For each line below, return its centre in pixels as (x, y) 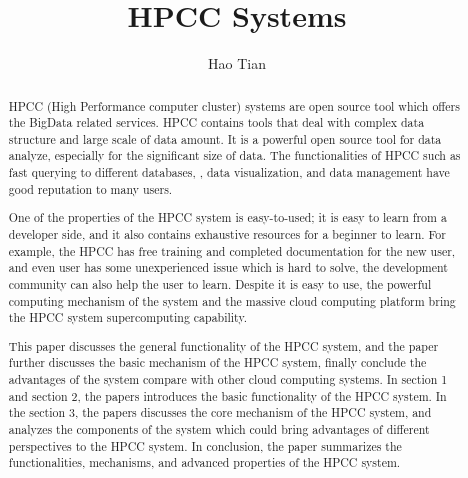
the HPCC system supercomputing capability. (128, 317)
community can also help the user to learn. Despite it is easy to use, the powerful (220, 283)
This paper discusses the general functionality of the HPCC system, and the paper (223, 345)
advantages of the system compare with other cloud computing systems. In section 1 (228, 379)
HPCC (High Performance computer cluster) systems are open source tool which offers (234, 105)
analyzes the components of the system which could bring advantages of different (219, 429)
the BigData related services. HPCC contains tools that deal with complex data (216, 122)
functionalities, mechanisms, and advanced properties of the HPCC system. (204, 462)
